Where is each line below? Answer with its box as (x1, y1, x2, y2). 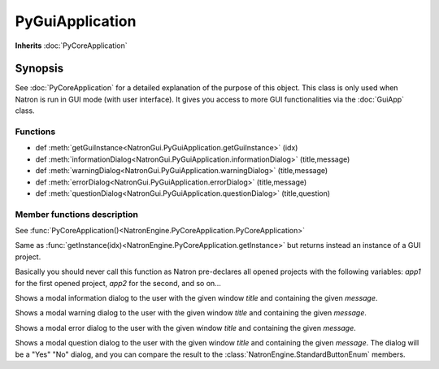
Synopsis (15, 62, 64, 76)
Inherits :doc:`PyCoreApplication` (15, 41, 128, 50)
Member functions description (15, 208, 138, 219)
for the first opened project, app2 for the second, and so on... (15, 278, 221, 288)
